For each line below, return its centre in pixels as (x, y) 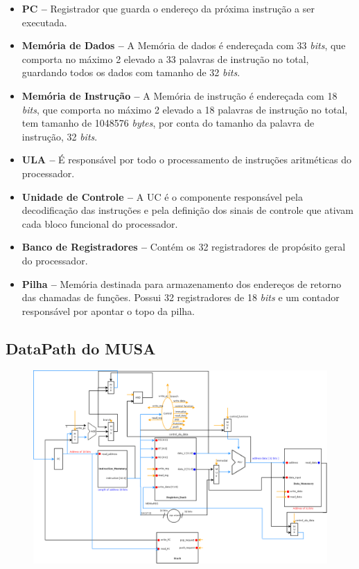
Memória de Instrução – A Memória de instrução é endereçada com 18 (179, 95)
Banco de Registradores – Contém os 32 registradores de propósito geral (184, 247)
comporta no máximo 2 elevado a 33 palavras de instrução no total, (165, 58)
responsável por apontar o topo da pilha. (108, 310)
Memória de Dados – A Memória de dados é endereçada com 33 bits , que (184, 45)
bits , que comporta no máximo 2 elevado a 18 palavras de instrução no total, (185, 109)
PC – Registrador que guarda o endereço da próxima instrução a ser (168, 8)
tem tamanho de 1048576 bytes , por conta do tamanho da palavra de (168, 123)
